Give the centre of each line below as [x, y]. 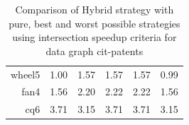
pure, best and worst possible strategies [94, 23]
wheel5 [26, 74]
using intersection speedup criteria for [94, 37]
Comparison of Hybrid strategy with [94, 9]
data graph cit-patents [94, 50]
